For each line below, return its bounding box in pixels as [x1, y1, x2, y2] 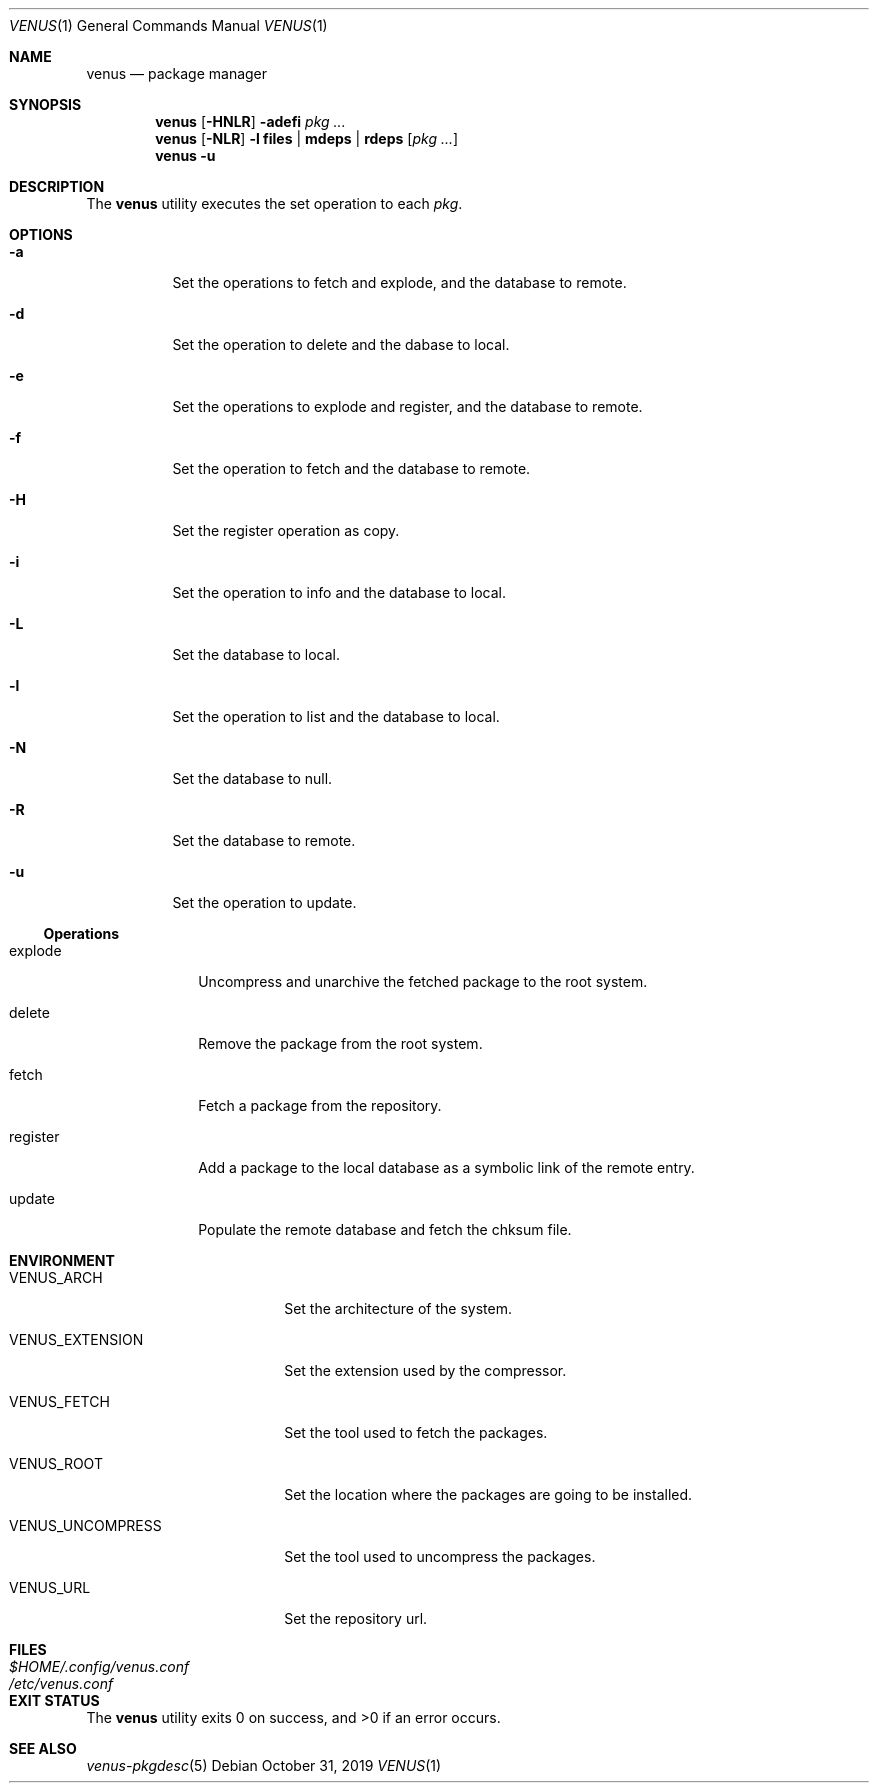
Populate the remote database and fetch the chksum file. [198, 1221, 572, 1238]
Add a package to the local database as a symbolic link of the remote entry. [198, 1159, 695, 1176]
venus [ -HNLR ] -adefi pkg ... [155, 113, 346, 130]
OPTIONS [9, 226, 73, 243]
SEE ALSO [9, 1740, 77, 1757]
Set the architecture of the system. [284, 1300, 512, 1317]
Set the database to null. [172, 770, 333, 787]
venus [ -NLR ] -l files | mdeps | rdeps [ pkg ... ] [155, 130, 459, 147]
